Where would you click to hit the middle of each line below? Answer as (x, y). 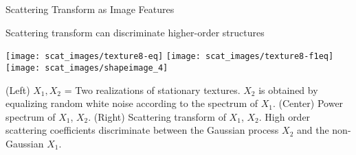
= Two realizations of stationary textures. (152, 90)
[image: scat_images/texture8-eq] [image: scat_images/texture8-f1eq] (170, 57)
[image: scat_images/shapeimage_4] (87, 68)
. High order (285, 116)
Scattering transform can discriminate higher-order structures (135, 32)
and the (313, 130)
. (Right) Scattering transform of (157, 116)
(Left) (18, 90)
